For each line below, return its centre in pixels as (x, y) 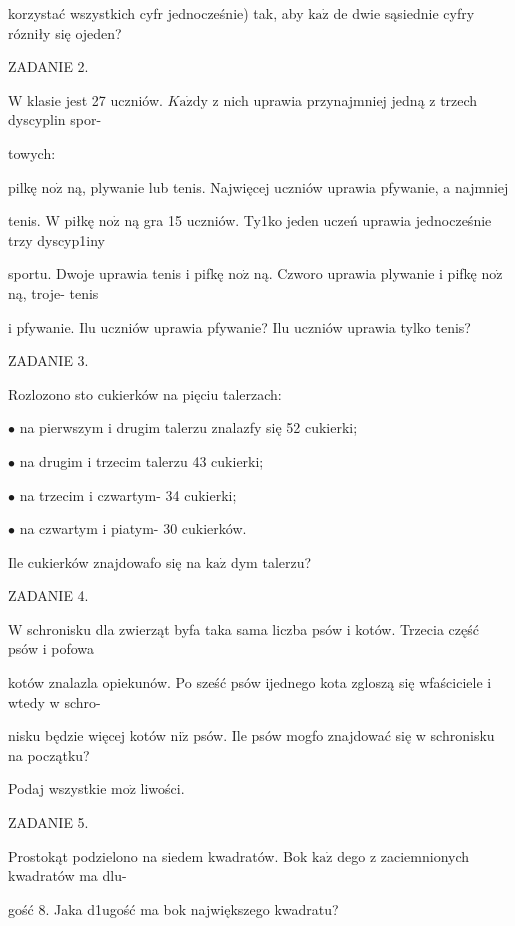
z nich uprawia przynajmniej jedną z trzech (345, 99)
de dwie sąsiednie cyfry (404, 13)
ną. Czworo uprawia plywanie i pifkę (365, 273)
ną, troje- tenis (53, 292)
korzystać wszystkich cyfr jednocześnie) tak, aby (156, 13)
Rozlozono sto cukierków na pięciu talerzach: (145, 393)
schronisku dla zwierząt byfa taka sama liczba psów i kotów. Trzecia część (253, 628)
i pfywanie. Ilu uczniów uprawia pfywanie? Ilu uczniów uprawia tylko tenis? (239, 326)
